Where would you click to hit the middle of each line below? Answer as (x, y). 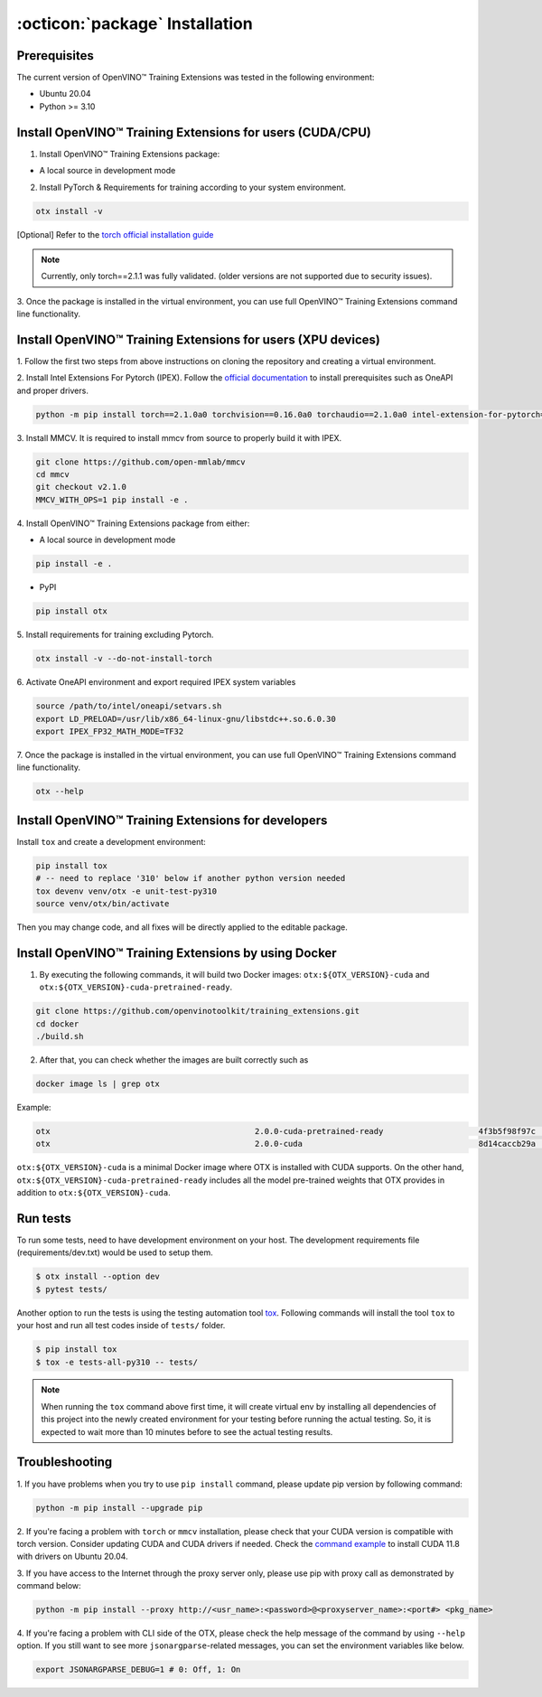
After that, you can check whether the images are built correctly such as (174, 1059)
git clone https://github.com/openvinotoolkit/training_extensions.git (198, 1011)
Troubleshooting (65, 1463)
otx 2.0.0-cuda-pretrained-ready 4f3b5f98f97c (286, 1131)
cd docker (57, 1024)
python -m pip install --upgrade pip (119, 1508)
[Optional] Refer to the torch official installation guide (115, 234)
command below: (49, 1586)
